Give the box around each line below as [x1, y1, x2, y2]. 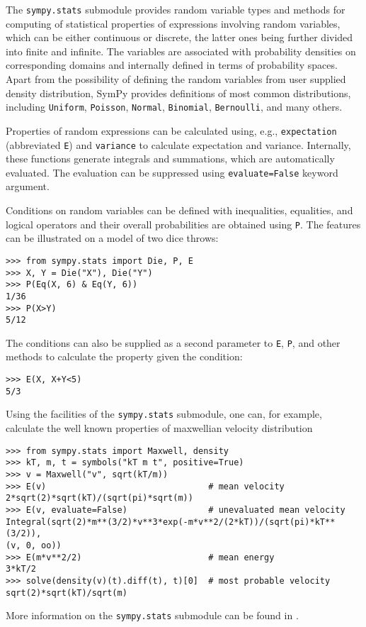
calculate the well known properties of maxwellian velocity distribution [6, 421, 313, 435]
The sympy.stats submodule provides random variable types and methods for [6, 2, 345, 16]
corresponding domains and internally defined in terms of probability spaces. [6, 57, 338, 72]
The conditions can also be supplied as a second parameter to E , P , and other [6, 335, 341, 350]
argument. [6, 179, 50, 194]
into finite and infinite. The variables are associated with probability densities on [6, 43, 356, 58]
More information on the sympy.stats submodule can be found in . [6, 608, 299, 623]
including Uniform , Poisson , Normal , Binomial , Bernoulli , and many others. [6, 99, 343, 114]
